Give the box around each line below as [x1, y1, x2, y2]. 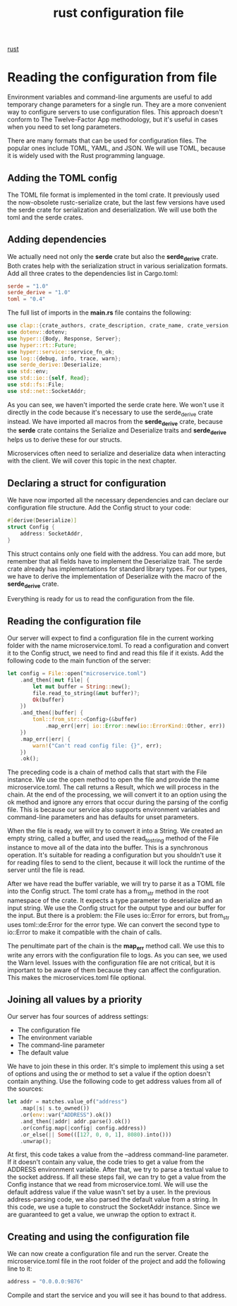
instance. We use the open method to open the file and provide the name [7, 775, 220, 784]
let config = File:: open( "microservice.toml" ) [7, 670, 147, 677]
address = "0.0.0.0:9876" [7, 1278, 83, 1286]
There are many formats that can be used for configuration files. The [7, 136, 207, 145]
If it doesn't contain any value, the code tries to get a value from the [7, 1158, 205, 1166]
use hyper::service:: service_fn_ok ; [7, 348, 115, 356]
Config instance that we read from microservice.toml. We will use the [7, 1180, 208, 1189]
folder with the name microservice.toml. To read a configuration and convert [7, 641, 229, 650]
